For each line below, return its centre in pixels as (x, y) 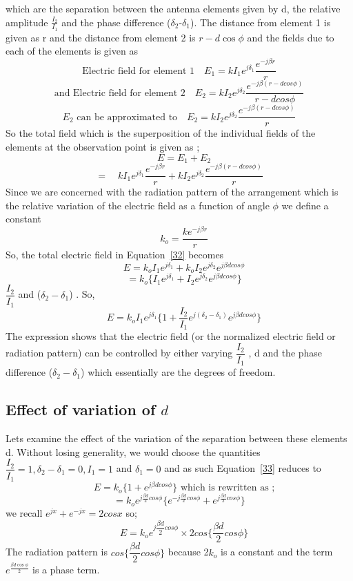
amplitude (27, 22)
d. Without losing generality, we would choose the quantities (133, 451)
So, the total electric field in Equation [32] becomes (115, 255)
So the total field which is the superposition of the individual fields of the (161, 133)
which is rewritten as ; (228, 488)
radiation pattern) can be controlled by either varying (119, 353)
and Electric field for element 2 (120, 93)
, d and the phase (285, 353)
